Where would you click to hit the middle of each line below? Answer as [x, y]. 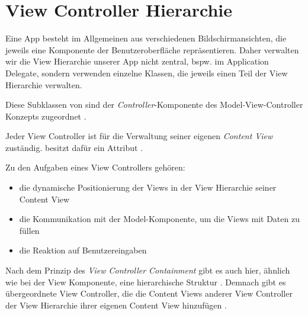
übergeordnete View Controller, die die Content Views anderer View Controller [149, 293]
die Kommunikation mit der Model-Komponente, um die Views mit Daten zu [159, 219]
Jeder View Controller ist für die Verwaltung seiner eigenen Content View [139, 136]
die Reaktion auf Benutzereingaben [83, 250]
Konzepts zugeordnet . [46, 116]
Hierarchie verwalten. [44, 84]
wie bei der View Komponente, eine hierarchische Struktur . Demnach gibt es [146, 282]
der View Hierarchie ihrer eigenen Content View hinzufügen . [116, 305]
